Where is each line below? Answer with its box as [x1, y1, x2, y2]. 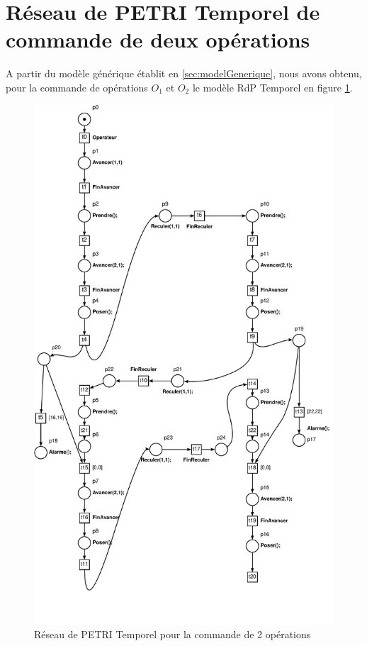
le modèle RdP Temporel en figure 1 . [192, 79, 353, 94]
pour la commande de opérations [6, 79, 148, 94]
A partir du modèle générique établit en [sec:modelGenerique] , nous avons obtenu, [6, 66, 362, 81]
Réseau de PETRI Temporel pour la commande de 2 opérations [34, 627, 311, 642]
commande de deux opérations [6, 25, 310, 54]
